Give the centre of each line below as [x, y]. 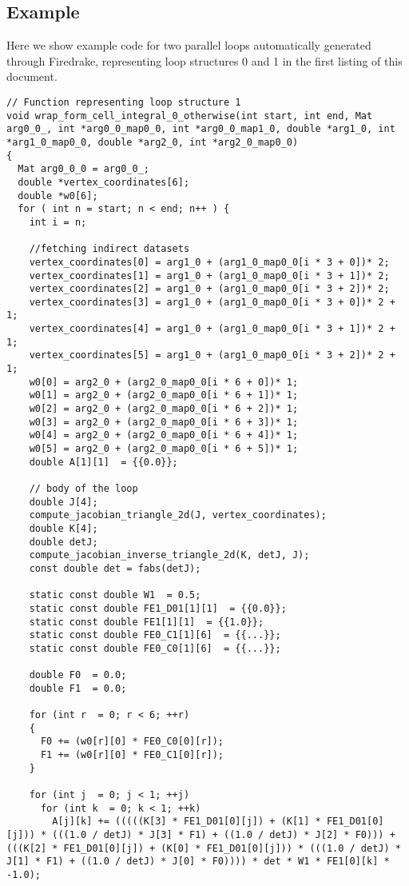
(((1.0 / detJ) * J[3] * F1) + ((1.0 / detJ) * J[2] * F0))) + [224, 835]
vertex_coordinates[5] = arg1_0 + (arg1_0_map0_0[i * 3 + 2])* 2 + [212, 355]
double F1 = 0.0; [78, 688]
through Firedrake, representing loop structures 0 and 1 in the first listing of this [204, 60]
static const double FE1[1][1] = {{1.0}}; [147, 622]
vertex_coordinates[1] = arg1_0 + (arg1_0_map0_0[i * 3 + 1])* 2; [209, 275]
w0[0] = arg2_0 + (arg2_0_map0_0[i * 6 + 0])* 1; [164, 382]
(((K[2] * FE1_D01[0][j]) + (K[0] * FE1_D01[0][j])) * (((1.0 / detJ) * [204, 848]
